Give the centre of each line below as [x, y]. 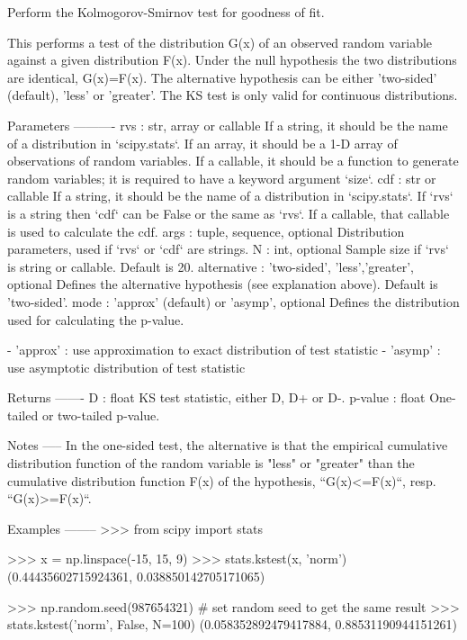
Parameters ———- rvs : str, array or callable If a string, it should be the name [228, 125]
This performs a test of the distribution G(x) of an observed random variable [220, 42]
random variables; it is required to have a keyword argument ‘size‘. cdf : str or [222, 178]
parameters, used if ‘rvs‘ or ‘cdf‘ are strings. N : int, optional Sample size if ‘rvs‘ [228, 249]
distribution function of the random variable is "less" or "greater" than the [211, 463]
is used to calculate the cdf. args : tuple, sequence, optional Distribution [206, 231]
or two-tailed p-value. [101, 415]
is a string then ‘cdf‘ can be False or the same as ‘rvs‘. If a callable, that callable [229, 213]
